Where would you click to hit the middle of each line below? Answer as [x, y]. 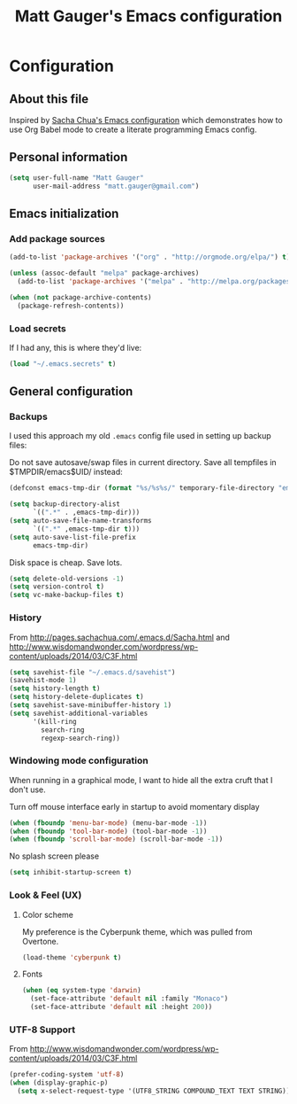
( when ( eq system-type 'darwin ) [81, 991]
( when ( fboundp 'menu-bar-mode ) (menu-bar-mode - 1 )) [108, 823]
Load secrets [38, 328]
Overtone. [40, 941]
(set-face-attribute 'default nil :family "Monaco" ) [129, 999]
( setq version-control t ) [57, 587]
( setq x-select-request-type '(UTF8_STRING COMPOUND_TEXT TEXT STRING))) [156, 1092]
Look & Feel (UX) [46, 895]
